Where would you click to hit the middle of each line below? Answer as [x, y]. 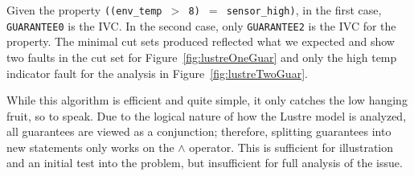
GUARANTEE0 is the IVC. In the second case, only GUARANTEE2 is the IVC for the [201, 25]
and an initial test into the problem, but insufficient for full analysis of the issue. [205, 163]
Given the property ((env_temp [84, 10]
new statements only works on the [90, 147]
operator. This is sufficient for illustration [291, 147]
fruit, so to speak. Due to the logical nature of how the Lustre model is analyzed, [207, 115]
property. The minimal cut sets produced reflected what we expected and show [201, 41]
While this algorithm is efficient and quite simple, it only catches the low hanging [207, 100]
